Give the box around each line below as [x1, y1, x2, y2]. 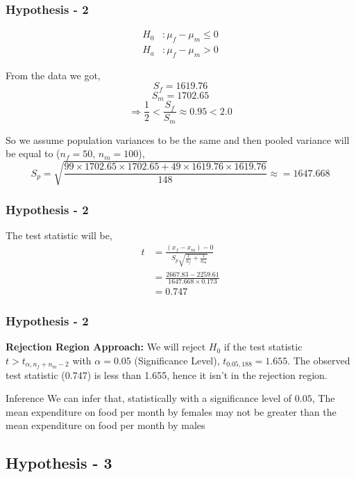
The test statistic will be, [6, 227, 112, 242]
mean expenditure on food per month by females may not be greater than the [6, 404, 337, 419]
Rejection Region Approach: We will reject [6, 339, 206, 354]
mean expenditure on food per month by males [6, 418, 205, 432]
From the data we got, [6, 67, 101, 82]
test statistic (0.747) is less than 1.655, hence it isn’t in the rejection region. [6, 367, 328, 382]
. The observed [287, 353, 350, 367]
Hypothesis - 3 [6, 452, 112, 474]
